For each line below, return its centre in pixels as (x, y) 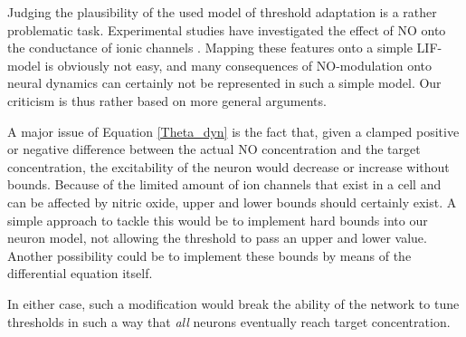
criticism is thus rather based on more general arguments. (167, 100)
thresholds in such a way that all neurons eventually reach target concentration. (229, 321)
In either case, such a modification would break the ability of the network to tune (233, 303)
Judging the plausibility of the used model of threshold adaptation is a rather (222, 12)
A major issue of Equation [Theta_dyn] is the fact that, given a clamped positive (233, 131)
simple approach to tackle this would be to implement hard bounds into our (218, 220)
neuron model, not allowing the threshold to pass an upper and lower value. (217, 238)
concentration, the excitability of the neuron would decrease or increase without (228, 166)
